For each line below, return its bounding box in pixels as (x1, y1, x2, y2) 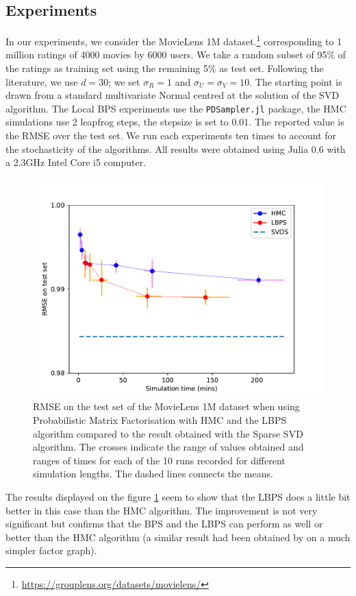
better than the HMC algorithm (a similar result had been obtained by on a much (5, 529, 351, 544)
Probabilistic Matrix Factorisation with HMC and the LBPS (33, 413, 287, 427)
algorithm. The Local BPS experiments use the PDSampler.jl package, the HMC (5, 101, 346, 115)
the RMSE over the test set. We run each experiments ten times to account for (5, 128, 337, 143)
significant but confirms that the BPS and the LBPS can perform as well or (5, 516, 323, 531)
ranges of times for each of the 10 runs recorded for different (33, 453, 285, 467)
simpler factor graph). (5, 543, 97, 558)
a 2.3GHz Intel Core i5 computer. (5, 155, 147, 169)
